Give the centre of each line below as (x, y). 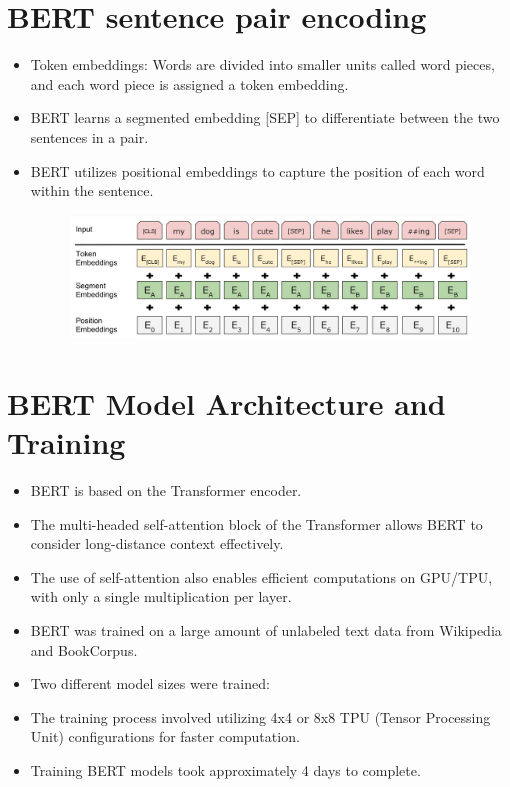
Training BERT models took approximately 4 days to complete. (225, 769)
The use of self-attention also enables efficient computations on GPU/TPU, (261, 576)
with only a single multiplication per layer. (161, 596)
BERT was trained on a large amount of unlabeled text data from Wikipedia (266, 630)
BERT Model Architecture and (226, 402)
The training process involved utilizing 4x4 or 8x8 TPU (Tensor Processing (260, 716)
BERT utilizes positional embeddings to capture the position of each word (257, 170)
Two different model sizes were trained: (150, 683)
